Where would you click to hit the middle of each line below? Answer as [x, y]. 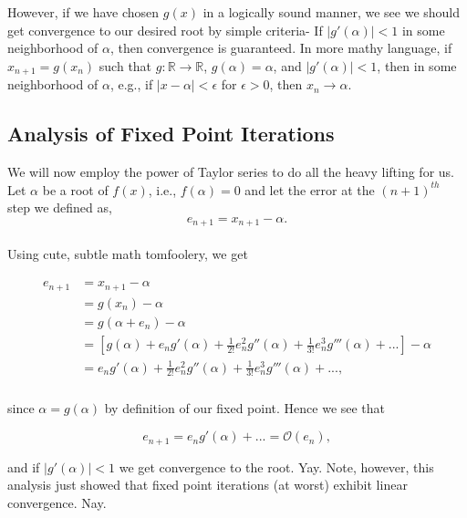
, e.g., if [131, 84]
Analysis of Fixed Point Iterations [171, 134]
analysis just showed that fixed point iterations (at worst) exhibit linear [208, 485]
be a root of [75, 189]
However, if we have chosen [83, 12]
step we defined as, [60, 207]
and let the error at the [310, 189]
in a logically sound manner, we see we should [332, 12]
